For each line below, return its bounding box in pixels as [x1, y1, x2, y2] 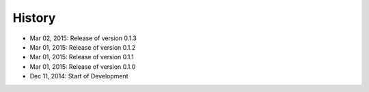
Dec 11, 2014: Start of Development [29, 72, 129, 80]
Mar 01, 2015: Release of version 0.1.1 [29, 53, 134, 61]
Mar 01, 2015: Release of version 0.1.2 [29, 43, 136, 51]
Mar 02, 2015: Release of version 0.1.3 [29, 34, 137, 42]
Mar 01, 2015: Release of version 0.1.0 [29, 62, 136, 71]
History [12, 10, 56, 25]
